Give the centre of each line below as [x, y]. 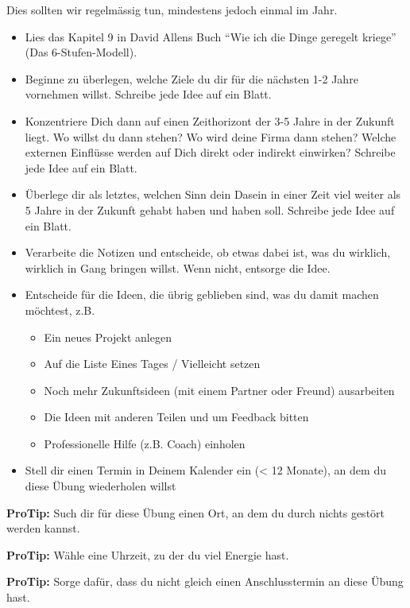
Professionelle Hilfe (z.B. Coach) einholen [145, 443]
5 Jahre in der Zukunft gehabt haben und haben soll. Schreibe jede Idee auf [210, 209]
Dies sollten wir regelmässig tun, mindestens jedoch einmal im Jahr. [172, 10]
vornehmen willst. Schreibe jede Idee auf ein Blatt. [148, 94]
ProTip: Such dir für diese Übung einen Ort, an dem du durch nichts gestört [196, 512]
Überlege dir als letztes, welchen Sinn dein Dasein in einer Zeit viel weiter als [213, 194]
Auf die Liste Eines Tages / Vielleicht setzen [152, 364]
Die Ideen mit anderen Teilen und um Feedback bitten [176, 417]
